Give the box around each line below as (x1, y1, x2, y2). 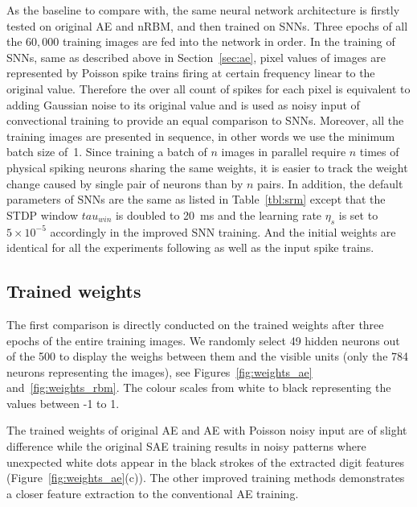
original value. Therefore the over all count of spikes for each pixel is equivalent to (6, 80, 411, 97)
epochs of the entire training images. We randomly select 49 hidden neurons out (6, 332, 400, 348)
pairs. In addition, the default (257, 175, 403, 192)
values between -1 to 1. (6, 394, 120, 411)
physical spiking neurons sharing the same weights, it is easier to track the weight (6, 159, 408, 175)
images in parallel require (221, 143, 346, 160)
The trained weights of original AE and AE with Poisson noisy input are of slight (6, 422, 407, 439)
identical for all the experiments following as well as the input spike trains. (6, 239, 374, 256)
